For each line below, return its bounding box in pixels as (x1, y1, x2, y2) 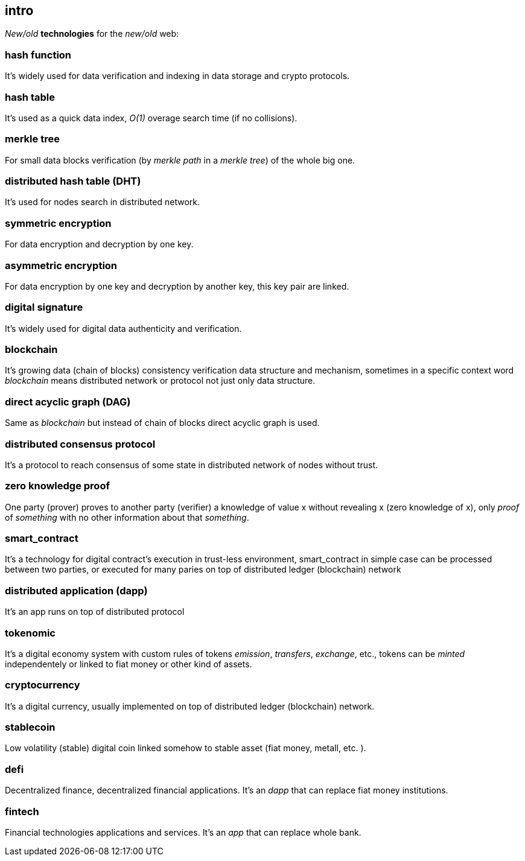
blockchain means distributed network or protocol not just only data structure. (5, 375, 316, 386)
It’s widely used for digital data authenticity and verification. (5, 323, 242, 334)
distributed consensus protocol (5, 437, 156, 450)
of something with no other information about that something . (5, 512, 249, 523)
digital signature (5, 301, 83, 314)
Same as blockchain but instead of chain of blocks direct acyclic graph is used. (5, 418, 320, 428)
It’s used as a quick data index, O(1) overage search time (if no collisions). (5, 112, 297, 123)
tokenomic (5, 626, 56, 639)
